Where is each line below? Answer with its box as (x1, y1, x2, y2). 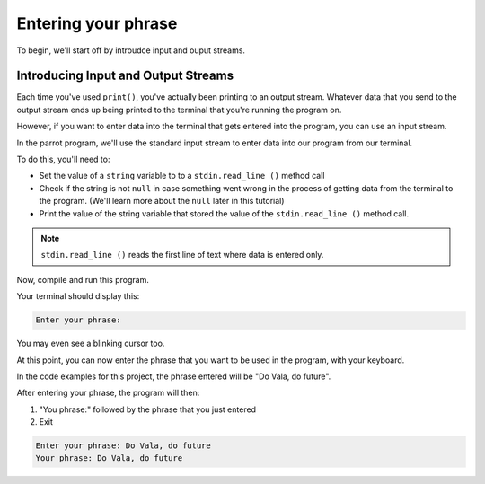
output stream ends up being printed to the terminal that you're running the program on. (16, 104, 342, 115)
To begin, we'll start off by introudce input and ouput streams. (16, 45, 246, 56)
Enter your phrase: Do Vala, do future (35, 441, 211, 451)
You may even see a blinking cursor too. (16, 338, 165, 349)
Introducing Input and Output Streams (16, 68, 234, 84)
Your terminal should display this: (16, 291, 140, 302)
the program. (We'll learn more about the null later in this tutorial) (39, 196, 285, 207)
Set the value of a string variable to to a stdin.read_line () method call (39, 171, 325, 181)
